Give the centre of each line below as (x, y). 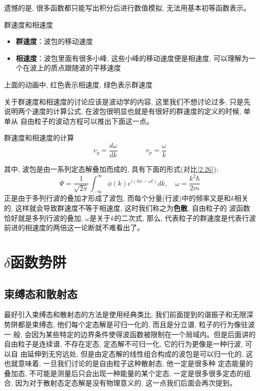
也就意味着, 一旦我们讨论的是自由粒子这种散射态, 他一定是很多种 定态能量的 (128, 363)
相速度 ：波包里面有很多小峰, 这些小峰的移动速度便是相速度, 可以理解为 (132, 58)
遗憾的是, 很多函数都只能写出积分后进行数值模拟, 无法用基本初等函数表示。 (127, 7)
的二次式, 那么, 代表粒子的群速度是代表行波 (185, 217)
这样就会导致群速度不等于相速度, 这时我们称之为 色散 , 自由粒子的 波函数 (133, 207)
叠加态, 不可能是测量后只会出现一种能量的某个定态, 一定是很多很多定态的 (124, 373)
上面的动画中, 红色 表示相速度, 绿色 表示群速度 (78, 84)
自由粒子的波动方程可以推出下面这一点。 (87, 121)
